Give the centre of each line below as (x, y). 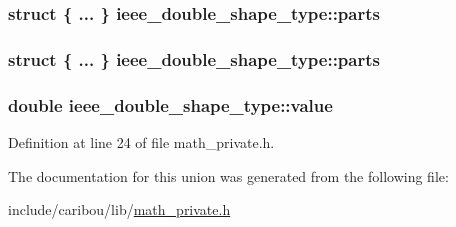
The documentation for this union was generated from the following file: (228, 175)
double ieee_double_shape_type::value (170, 104)
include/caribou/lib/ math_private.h (119, 209)
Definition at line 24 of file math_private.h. (141, 141)
